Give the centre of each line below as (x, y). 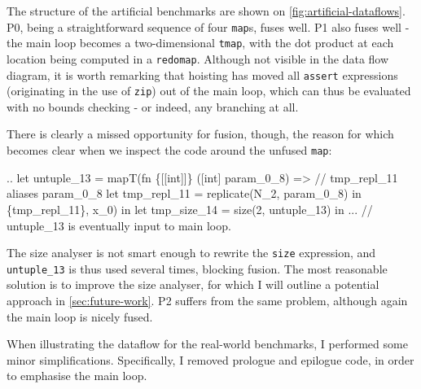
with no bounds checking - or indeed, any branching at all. (153, 106)
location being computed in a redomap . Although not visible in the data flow (198, 58)
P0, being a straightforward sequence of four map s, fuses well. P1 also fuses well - (208, 26)
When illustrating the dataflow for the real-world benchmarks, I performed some (207, 344)
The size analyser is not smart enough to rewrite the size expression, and (191, 253)
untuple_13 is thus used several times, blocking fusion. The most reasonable (197, 268)
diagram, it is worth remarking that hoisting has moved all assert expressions (202, 74)
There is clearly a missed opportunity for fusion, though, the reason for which (200, 134)
